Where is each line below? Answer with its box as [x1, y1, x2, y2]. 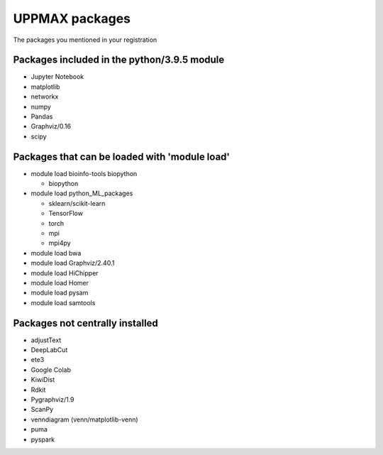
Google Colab [30, 366, 71, 374]
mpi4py [48, 239, 71, 248]
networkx [30, 92, 59, 101]
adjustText [30, 336, 62, 344]
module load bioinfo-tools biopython [30, 169, 138, 177]
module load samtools [30, 298, 96, 307]
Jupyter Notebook [30, 72, 84, 81]
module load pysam [30, 288, 89, 297]
